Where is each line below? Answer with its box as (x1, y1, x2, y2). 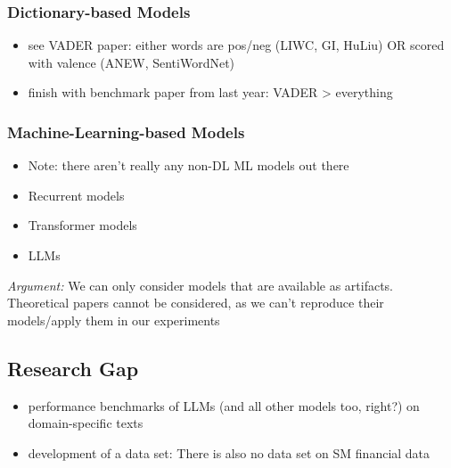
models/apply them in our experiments (7, 310, 220, 329)
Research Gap (7, 354, 139, 382)
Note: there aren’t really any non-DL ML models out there (28, 156, 349, 175)
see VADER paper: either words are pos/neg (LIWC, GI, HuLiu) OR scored (28, 36, 445, 54)
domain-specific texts (28, 414, 143, 432)
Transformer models (28, 216, 137, 234)
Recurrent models (28, 185, 125, 204)
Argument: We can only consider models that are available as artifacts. (7, 275, 394, 294)
